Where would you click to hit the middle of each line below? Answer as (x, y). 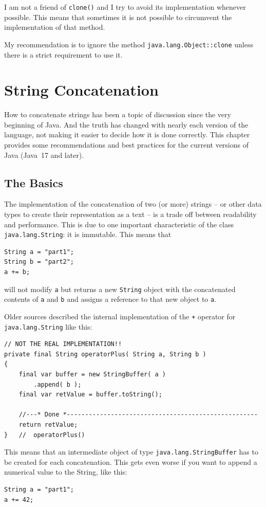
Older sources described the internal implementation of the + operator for (120, 316)
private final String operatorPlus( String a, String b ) (105, 354)
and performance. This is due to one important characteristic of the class (119, 224)
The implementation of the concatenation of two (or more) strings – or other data (133, 204)
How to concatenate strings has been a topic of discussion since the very (118, 114)
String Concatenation (81, 90)
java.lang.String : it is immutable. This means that (88, 234)
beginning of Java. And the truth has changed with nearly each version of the (126, 124)
